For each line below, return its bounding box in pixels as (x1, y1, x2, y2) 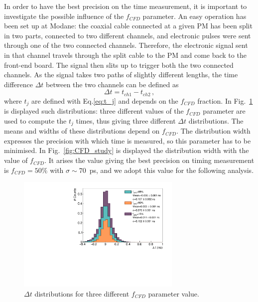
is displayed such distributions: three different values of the (4, 106, 184, 116)
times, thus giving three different (76, 115, 176, 126)
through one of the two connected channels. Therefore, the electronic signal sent (4, 40, 248, 50)
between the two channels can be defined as (46, 79, 179, 89)
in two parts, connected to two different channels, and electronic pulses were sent (4, 30, 251, 40)
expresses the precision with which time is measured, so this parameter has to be (4, 135, 251, 146)
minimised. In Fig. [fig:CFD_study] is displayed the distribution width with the (4, 145, 249, 155)
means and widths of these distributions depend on (4, 126, 160, 136)
